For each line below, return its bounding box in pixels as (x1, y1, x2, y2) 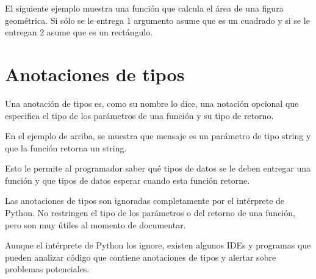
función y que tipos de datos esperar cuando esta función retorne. (5, 173, 250, 186)
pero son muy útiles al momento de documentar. (5, 218, 186, 231)
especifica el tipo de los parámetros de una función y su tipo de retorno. (5, 109, 274, 121)
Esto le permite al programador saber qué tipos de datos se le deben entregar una (5, 162, 311, 175)
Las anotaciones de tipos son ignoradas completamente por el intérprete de (5, 194, 285, 207)
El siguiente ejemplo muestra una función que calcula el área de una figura (5, 2, 284, 14)
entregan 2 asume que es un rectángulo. (5, 26, 153, 38)
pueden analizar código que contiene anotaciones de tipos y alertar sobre (5, 250, 276, 263)
